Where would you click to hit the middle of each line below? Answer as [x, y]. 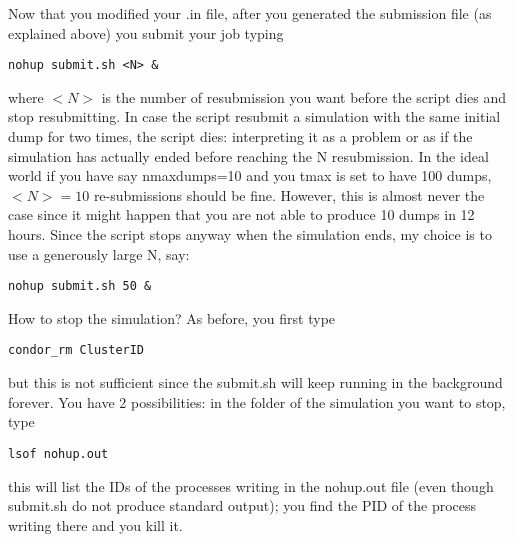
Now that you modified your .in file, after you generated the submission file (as [250, 13]
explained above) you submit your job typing [146, 32]
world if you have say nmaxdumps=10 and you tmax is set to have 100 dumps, [250, 175]
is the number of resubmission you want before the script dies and [303, 96]
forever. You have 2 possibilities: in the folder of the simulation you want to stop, [257, 401]
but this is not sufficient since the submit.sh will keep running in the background [255, 382]
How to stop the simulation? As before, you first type [172, 317]
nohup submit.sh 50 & [80, 286]
